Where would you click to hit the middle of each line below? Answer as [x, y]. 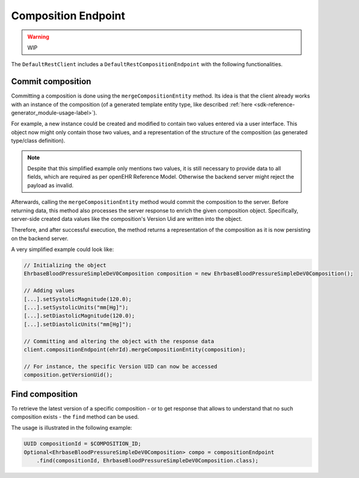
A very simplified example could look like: [63, 249]
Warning [38, 37]
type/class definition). [38, 141]
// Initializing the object [65, 265]
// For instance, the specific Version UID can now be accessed [121, 366]
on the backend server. [40, 238]
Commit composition [51, 82]
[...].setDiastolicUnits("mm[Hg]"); [78, 324]
